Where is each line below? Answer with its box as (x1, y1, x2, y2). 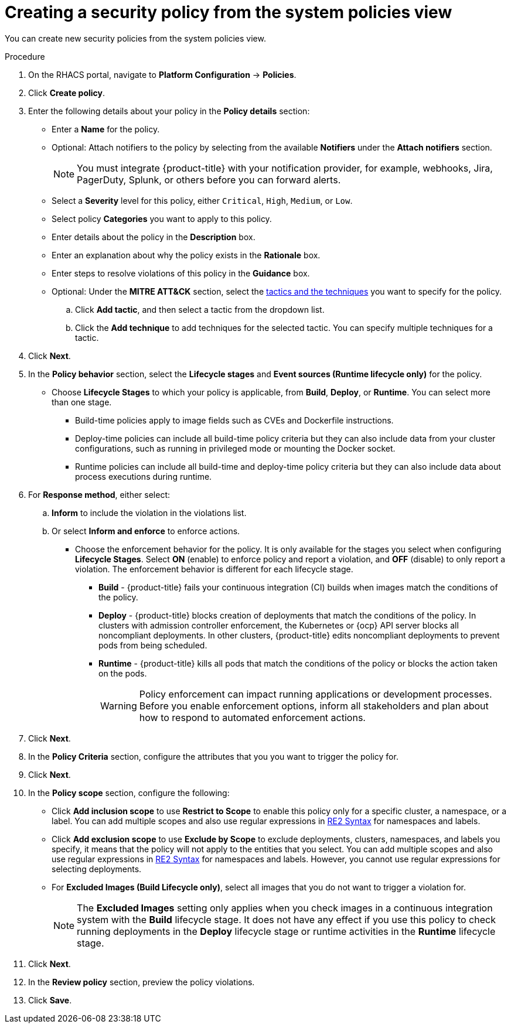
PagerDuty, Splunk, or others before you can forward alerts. (77, 173, 341, 186)
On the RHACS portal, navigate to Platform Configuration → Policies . (28, 69, 297, 80)
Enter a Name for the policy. (52, 124, 160, 134)
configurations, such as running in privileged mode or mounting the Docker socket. (75, 443, 396, 453)
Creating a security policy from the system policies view (5, 2, 452, 22)
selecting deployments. (52, 863, 142, 874)
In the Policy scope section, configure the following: (28, 787, 230, 798)
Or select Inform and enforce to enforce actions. (52, 525, 240, 536)
